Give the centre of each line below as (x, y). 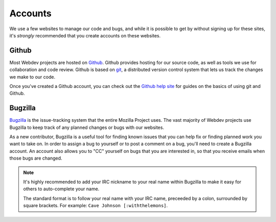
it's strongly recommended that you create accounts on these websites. (85, 35)
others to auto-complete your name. (61, 189)
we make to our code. (32, 77)
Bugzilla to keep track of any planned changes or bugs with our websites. (87, 127)
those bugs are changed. (36, 158)
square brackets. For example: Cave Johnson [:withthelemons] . (96, 206)
